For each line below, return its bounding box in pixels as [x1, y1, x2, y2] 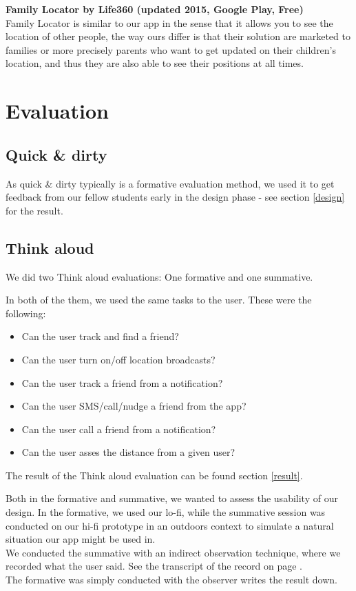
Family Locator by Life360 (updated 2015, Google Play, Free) [6, 2, 304, 16]
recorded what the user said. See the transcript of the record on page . [6, 559, 302, 573]
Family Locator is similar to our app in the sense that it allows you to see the [6, 15, 333, 30]
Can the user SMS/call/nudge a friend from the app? [21, 399, 247, 413]
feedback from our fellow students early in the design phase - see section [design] [6, 190, 345, 204]
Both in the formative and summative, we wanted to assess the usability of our [6, 491, 338, 505]
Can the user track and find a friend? [21, 329, 179, 343]
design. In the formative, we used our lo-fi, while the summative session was [6, 505, 326, 519]
